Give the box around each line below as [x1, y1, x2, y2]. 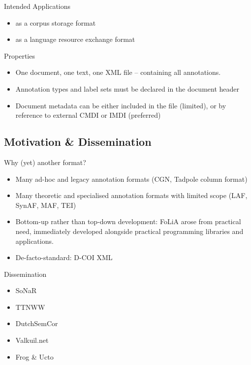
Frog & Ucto [15, 351, 54, 362]
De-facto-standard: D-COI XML [15, 252, 113, 263]
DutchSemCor [15, 318, 58, 329]
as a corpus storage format [15, 17, 96, 28]
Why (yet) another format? [4, 157, 86, 167]
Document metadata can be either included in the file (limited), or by [15, 100, 226, 110]
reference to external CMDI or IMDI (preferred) [15, 110, 161, 120]
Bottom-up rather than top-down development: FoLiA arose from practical [15, 216, 241, 227]
